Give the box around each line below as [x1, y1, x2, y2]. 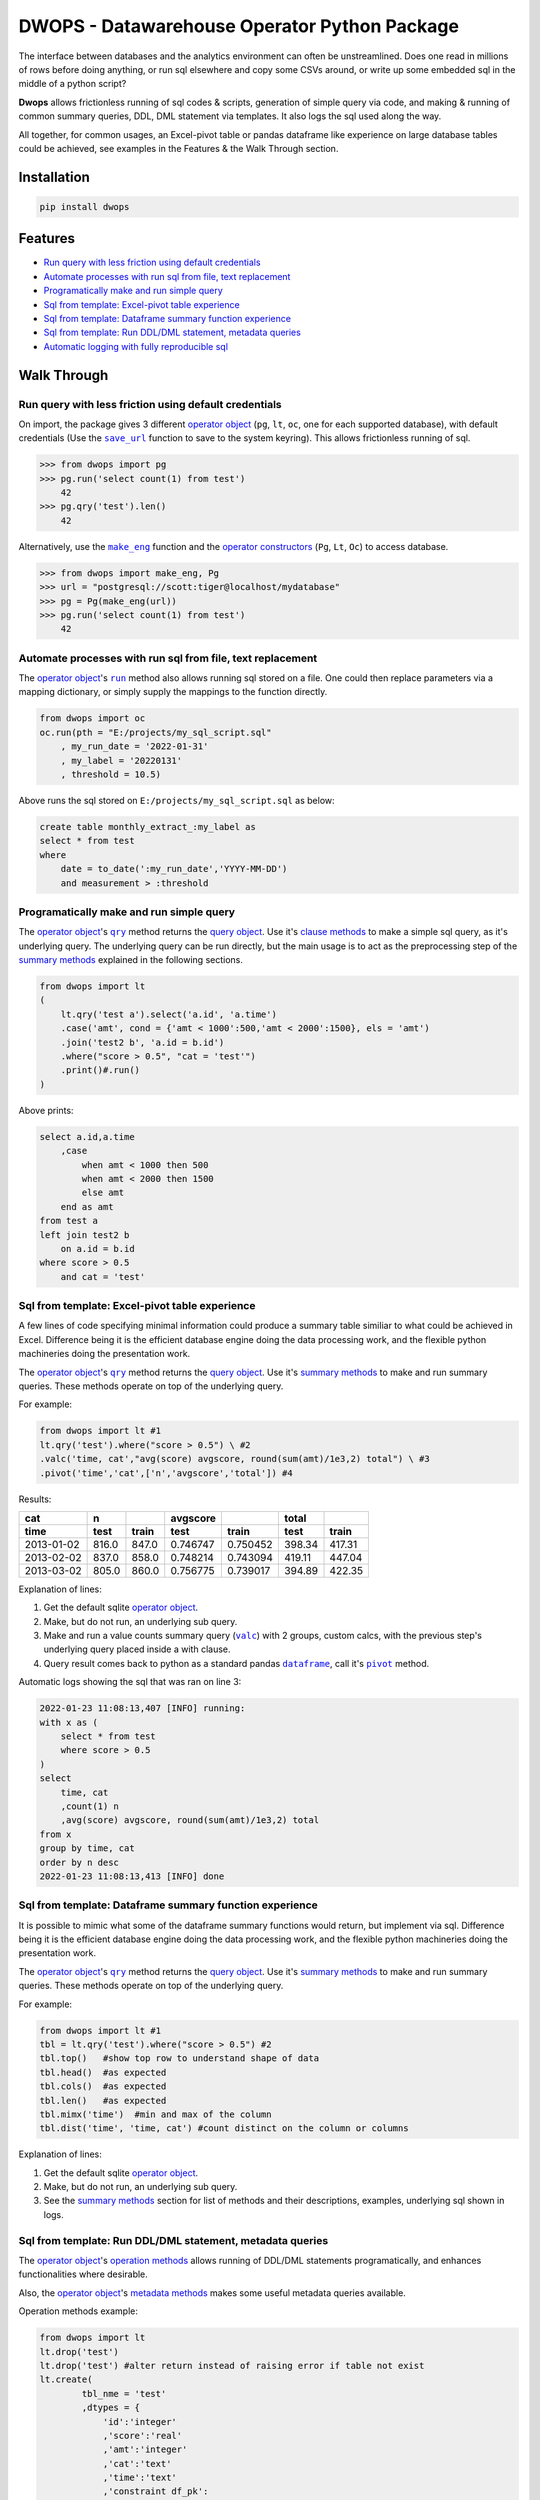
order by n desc [39, 1856, 120, 1868]
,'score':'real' [102, 2430, 183, 2441]
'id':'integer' [102, 2416, 177, 2427]
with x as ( [39, 1716, 99, 1728]
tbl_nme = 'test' [81, 2388, 167, 2399]
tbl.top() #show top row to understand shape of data [39, 2053, 320, 2064]
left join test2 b [39, 1229, 130, 1240]
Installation [18, 168, 90, 185]
